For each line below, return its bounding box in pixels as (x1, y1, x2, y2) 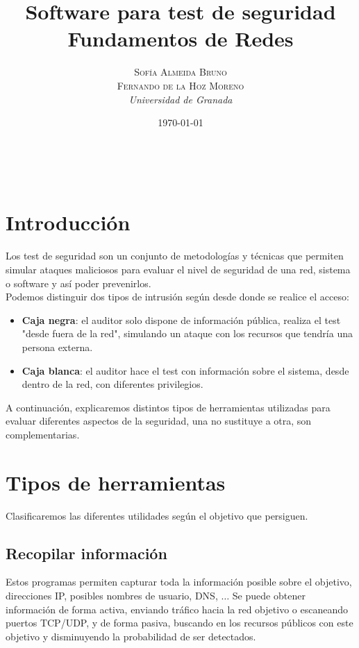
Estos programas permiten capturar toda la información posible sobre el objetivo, (6, 574, 352, 589)
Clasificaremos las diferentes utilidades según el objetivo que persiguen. (6, 508, 308, 522)
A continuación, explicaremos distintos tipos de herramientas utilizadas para (6, 400, 331, 414)
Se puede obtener (232, 588, 306, 603)
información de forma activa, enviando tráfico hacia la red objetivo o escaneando (6, 602, 348, 616)
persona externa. (22, 339, 93, 354)
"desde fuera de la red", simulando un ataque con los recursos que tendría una (22, 326, 353, 341)
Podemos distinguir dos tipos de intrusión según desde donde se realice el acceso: (6, 289, 349, 304)
